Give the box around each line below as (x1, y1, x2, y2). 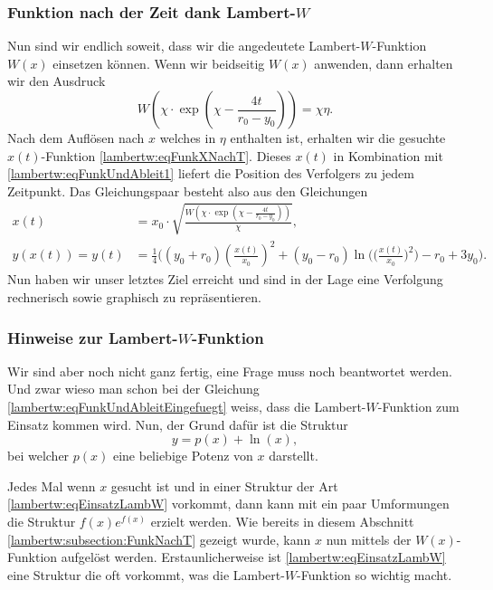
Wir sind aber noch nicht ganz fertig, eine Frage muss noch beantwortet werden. (7, 361, 452, 380)
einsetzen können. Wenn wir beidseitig (52, 53, 265, 72)
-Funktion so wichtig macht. (297, 565, 452, 584)
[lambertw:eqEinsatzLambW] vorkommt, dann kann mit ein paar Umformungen (7, 494, 450, 513)
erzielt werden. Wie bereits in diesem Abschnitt (150, 512, 414, 531)
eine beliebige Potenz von (112, 446, 253, 465)
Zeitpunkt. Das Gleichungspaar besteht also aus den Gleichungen (7, 181, 368, 200)
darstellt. (269, 446, 318, 465)
